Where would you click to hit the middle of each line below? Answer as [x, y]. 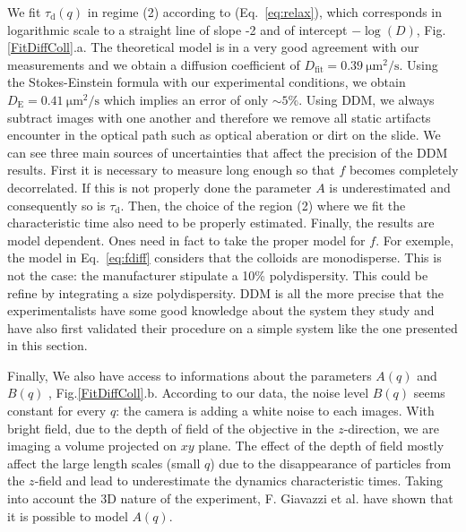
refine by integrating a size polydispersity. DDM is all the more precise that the [226, 292]
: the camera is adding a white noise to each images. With [275, 411]
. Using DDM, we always [367, 99]
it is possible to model [68, 515]
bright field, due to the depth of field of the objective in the [171, 428]
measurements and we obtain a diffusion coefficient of [154, 64]
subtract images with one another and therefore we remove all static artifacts [219, 117]
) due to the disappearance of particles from [331, 463]
